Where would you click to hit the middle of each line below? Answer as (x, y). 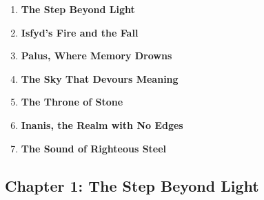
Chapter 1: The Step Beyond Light (132, 185)
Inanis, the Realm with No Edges (102, 124)
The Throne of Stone (72, 102)
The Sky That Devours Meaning (100, 78)
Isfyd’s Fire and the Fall (80, 32)
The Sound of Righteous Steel (94, 148)
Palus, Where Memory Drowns (97, 56)
